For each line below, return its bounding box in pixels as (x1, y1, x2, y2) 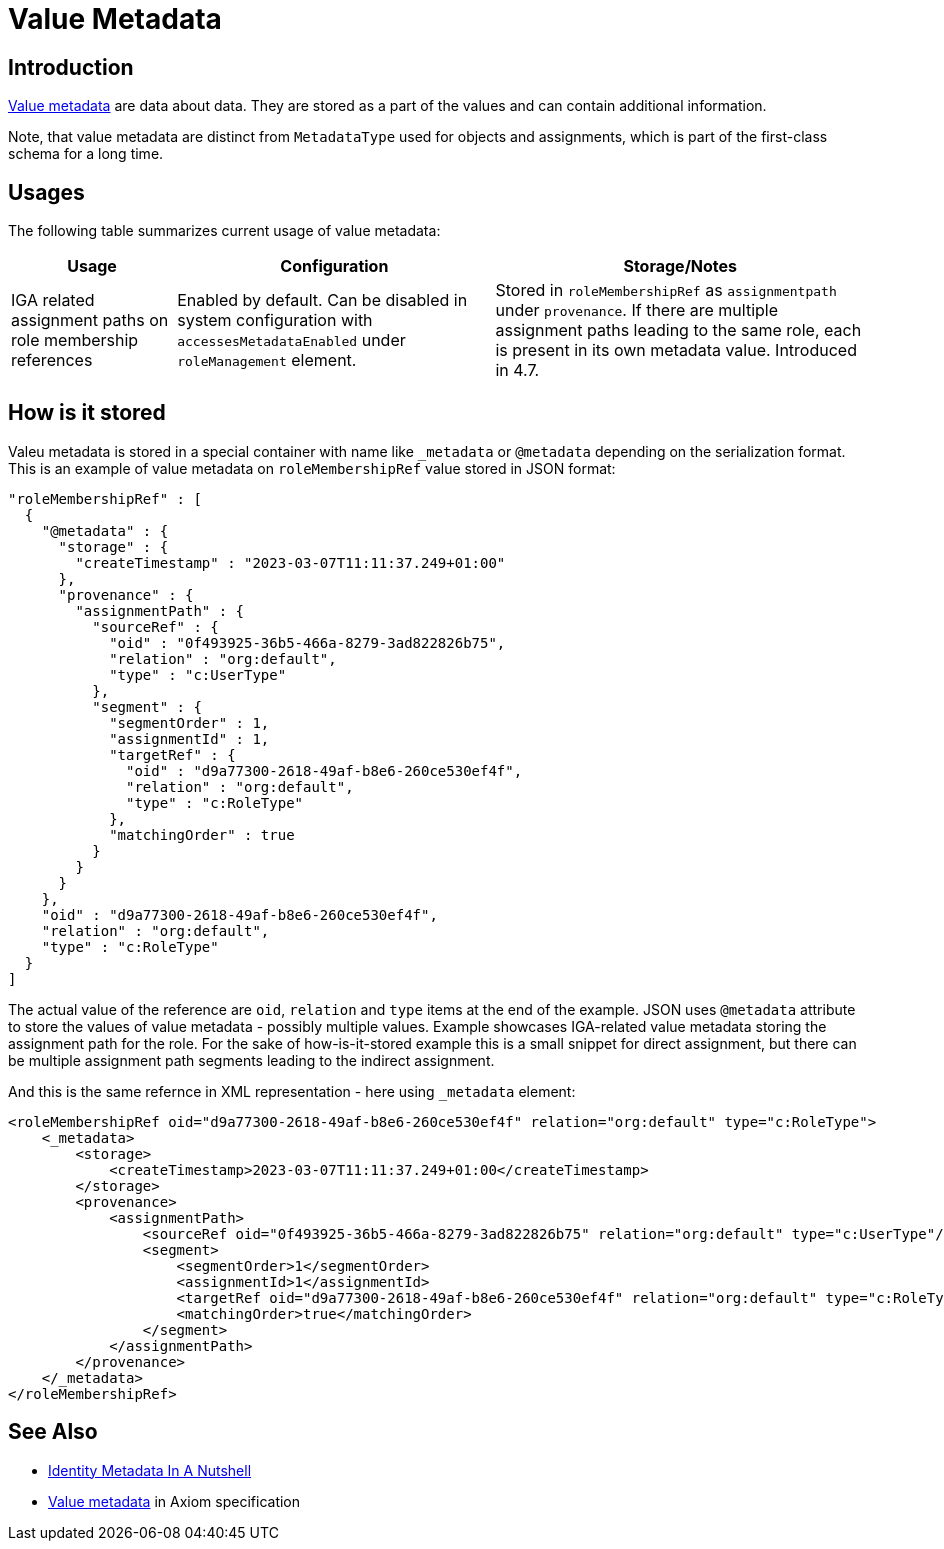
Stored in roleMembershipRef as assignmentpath (495, 280, 837, 301)
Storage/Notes (623, 256, 738, 277)
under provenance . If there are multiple (495, 300, 779, 321)
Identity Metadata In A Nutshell (48, 1461, 252, 1479)
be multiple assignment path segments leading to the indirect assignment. (8, 1051, 495, 1069)
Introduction (8, 54, 134, 80)
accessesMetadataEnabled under (177, 330, 406, 351)
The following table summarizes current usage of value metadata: (8, 222, 441, 240)
